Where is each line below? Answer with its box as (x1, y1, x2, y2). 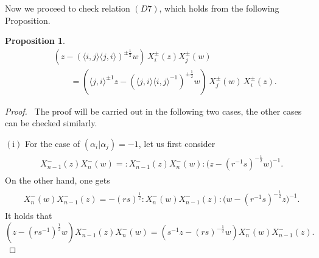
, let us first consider (138, 137, 216, 150)
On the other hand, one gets (5, 174, 110, 187)
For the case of (25, 137, 80, 150)
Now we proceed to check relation (5, 2, 130, 14)
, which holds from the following (159, 2, 279, 14)
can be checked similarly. (5, 116, 97, 129)
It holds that (5, 209, 52, 222)
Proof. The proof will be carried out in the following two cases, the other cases (5, 104, 302, 117)
